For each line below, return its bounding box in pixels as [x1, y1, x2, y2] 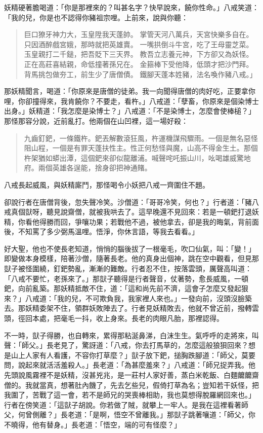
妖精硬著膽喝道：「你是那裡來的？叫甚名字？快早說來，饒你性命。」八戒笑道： [4, 2, 259, 12]
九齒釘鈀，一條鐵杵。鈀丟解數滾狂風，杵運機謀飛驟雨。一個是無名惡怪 [24, 132, 258, 143]
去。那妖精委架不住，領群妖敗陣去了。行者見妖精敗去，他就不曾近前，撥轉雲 [4, 303, 259, 313]
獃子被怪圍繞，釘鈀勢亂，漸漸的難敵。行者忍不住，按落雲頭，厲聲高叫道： [4, 263, 252, 274]
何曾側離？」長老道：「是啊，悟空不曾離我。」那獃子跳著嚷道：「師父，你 [18, 409, 255, 420]
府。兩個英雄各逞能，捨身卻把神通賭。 [24, 162, 152, 173]
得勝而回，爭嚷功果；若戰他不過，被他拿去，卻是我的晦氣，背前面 [39, 216, 259, 227]
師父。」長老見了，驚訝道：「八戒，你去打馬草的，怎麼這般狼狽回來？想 [21, 340, 255, 350]
